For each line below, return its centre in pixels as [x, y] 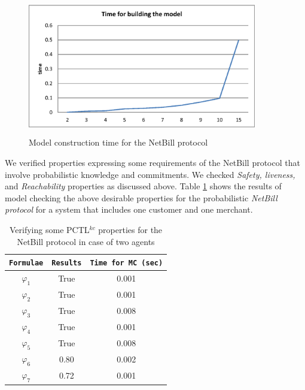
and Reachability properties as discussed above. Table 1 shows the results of [143, 186]
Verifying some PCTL [50, 229]
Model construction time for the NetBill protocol [118, 142]
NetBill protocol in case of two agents [86, 241]
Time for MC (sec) [126, 263]
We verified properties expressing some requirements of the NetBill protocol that [152, 162]
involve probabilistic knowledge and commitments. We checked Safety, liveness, [150, 174]
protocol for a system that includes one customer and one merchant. [129, 209]
